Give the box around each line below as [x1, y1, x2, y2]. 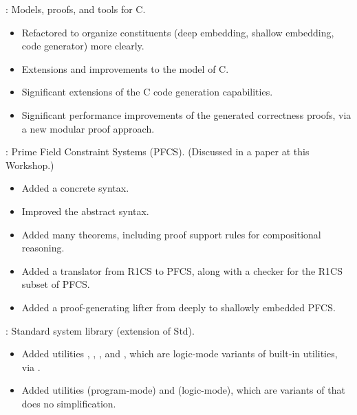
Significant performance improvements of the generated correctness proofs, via [21, 107, 351, 122]
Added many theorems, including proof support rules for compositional [21, 227, 321, 241]
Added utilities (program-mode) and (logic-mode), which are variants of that [21, 383, 345, 397]
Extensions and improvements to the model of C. [21, 61, 229, 76]
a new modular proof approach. [21, 121, 155, 135]
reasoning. [21, 240, 65, 255]
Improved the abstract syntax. [21, 203, 149, 218]
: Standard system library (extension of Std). [6, 323, 195, 337]
